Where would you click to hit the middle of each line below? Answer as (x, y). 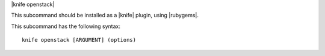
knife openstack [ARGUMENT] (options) (79, 40)
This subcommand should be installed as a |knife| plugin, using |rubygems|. (105, 15)
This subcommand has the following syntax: (66, 26)
